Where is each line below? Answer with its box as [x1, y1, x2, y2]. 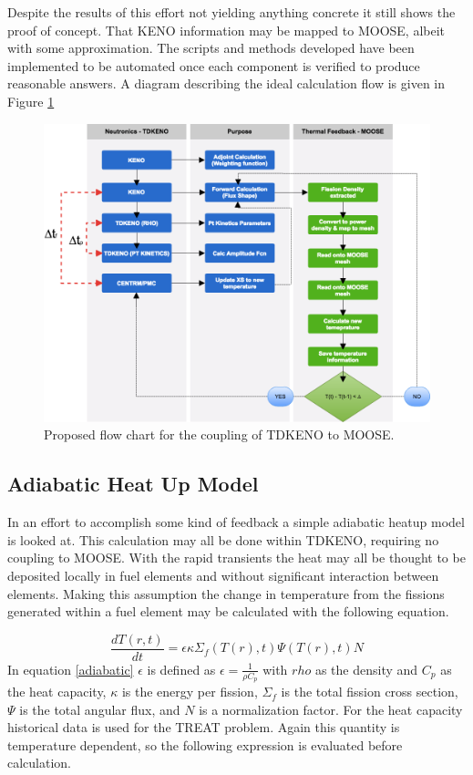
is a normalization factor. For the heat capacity [199, 699, 463, 718]
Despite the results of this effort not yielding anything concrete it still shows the [7, 3, 456, 21]
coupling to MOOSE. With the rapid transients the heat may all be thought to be [7, 548, 466, 567]
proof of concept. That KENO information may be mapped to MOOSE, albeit [7, 20, 446, 39]
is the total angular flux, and [19, 699, 180, 718]
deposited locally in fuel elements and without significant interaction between [7, 565, 439, 584]
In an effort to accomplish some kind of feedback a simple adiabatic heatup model [7, 512, 465, 532]
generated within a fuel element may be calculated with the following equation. [7, 602, 449, 621]
